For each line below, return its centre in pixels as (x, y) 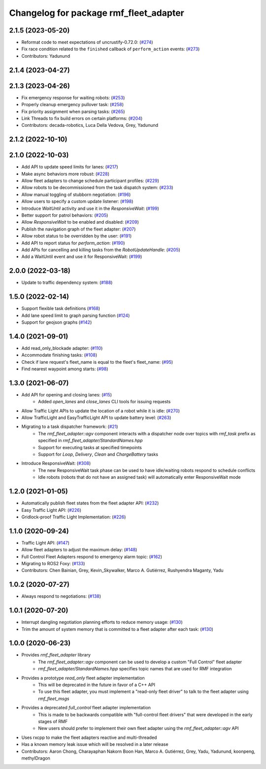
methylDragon (36, 758)
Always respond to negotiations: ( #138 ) (61, 596)
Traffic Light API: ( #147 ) (46, 542)
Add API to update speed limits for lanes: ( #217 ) (70, 167)
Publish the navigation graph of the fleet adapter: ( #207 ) (79, 229)
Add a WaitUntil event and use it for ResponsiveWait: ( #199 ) (82, 257)
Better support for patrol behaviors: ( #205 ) (65, 215)
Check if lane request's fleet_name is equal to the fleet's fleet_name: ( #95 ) (97, 362)
